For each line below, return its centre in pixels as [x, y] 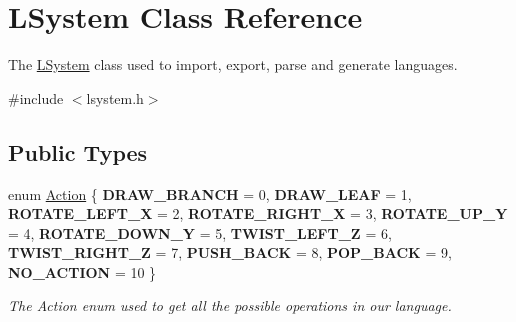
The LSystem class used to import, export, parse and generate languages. [233, 64]
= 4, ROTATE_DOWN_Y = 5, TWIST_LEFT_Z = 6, [200, 232]
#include [36, 97]
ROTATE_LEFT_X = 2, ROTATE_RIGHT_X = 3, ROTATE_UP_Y [258, 213]
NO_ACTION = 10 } [82, 271]
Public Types [78, 151]
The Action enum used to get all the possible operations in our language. [230, 305]
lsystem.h [115, 97]
